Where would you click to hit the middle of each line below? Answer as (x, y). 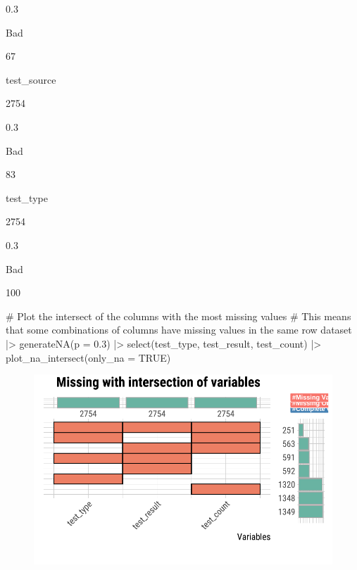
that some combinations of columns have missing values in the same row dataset (179, 330)
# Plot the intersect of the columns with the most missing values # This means (178, 316)
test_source (31, 79)
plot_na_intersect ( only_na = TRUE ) (88, 357)
